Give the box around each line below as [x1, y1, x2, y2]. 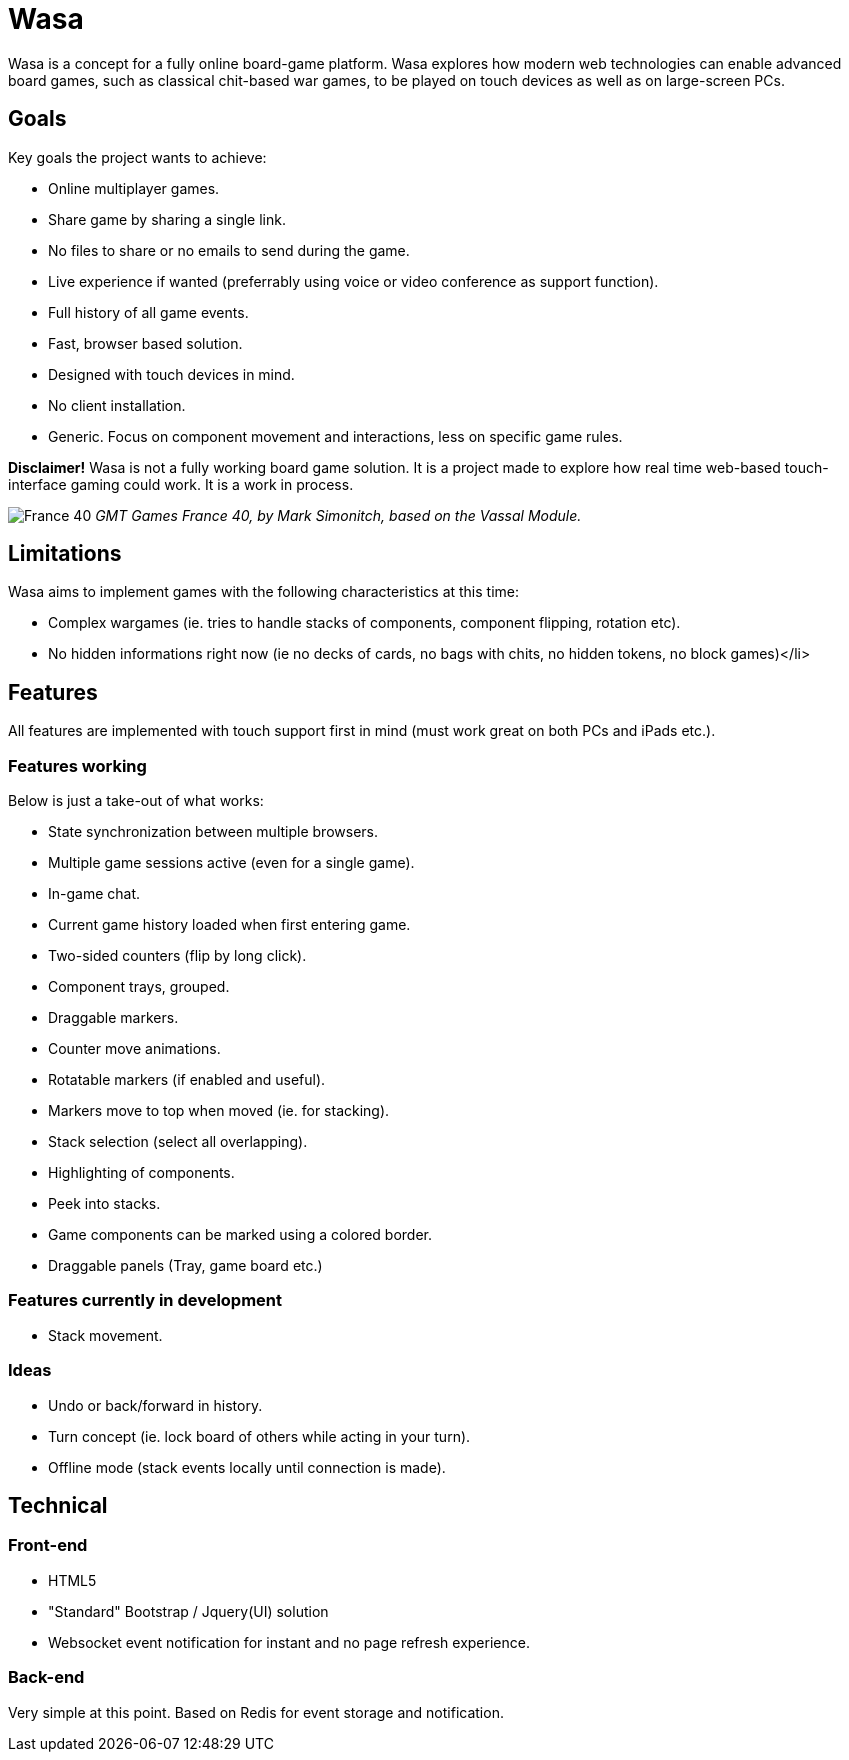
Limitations [8, 541, 122, 567]
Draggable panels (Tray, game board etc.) [48, 1257, 323, 1275]
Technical [8, 1492, 108, 1518]
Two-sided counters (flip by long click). [48, 947, 307, 965]
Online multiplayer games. [48, 179, 220, 197]
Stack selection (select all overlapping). [48, 1133, 308, 1151]
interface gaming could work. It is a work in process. [8, 475, 354, 493]
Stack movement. [48, 1326, 163, 1344]
